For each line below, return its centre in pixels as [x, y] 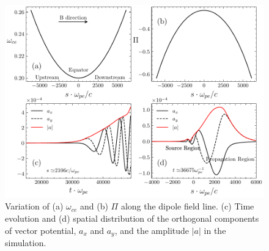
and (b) [94, 206]
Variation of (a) [34, 206]
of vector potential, [41, 230]
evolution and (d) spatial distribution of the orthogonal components [132, 218]
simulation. [26, 243]
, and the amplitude [152, 230]
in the [215, 230]
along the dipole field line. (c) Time [187, 206]
